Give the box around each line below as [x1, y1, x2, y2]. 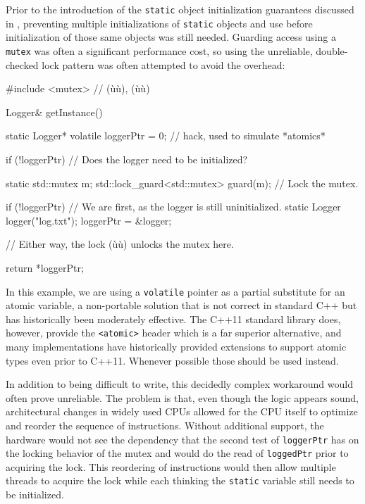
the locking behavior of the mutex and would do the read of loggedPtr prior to [6, 446, 349, 460]
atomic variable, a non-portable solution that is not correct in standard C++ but [6, 298, 357, 313]
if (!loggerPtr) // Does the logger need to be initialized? [6, 151, 248, 166]
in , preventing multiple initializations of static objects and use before [6, 15, 313, 30]
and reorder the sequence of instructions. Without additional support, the [6, 417, 324, 432]
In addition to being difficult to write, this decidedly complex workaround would [6, 377, 353, 391]
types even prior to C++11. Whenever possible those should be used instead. [6, 353, 339, 367]
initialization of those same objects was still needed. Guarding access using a [6, 30, 336, 44]
